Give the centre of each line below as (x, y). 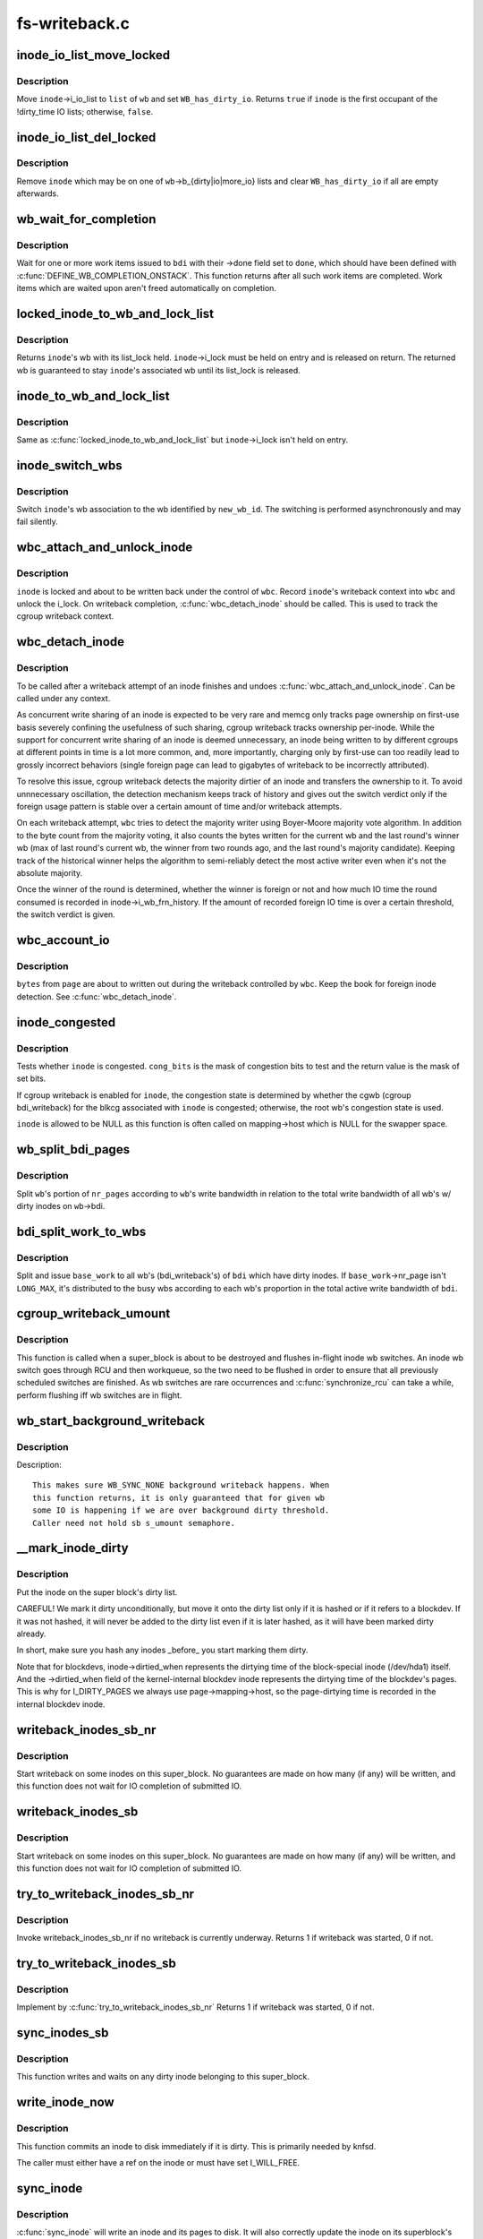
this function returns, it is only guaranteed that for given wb (179, 1497)
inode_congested (66, 1022)
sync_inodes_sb (63, 2033)
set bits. (31, 1078)
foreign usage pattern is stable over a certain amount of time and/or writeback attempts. (179, 807)
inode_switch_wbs (69, 465)
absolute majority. (50, 873)
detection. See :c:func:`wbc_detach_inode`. (97, 996)
